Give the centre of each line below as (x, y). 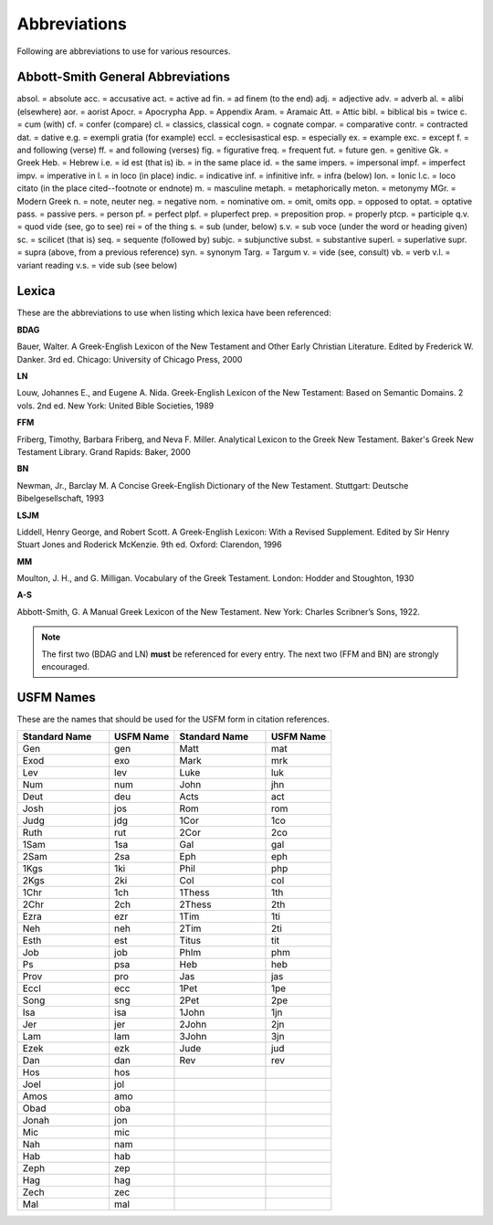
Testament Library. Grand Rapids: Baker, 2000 (104, 451)
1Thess (194, 892)
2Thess (195, 904)
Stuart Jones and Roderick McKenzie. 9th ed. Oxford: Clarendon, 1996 (149, 544)
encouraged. (66, 667)
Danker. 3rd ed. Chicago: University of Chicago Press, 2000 (130, 359)
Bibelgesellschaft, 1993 (61, 499)
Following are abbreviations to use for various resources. (124, 51)
